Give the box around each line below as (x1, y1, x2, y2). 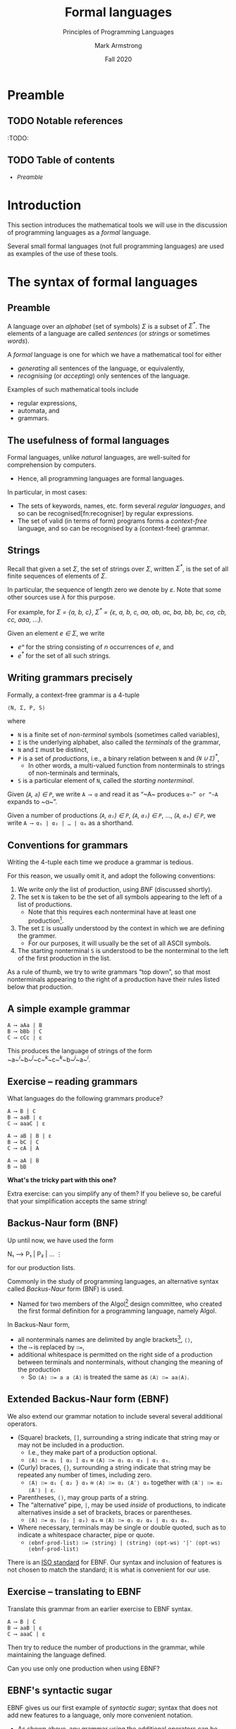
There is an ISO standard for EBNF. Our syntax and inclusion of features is (7, 1558, 222, 1566)
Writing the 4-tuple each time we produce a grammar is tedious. (7, 858, 194, 866)
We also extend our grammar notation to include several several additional (7, 1412, 223, 1420)
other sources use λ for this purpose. (7, 593, 116, 602)
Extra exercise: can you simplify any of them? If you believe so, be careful (7, 1189, 222, 1198)
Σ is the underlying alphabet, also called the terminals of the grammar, (17, 738, 221, 746)
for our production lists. (7, 1263, 75, 1272)
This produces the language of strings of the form (7, 1046, 153, 1055)
